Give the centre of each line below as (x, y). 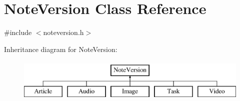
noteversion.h (63, 32)
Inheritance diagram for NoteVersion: (61, 49)
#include (18, 32)
